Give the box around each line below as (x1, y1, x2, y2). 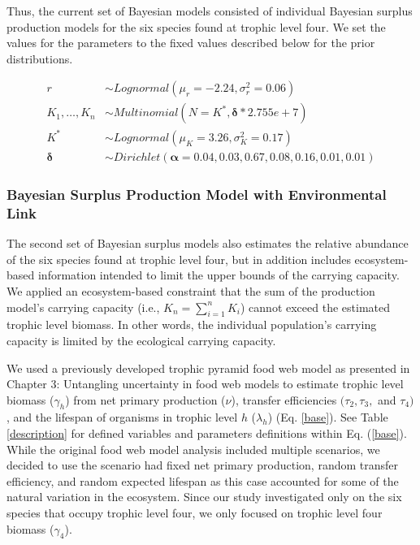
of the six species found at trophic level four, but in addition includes (6, 250, 351, 267)
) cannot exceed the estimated (240, 298, 391, 315)
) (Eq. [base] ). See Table (267, 409, 388, 426)
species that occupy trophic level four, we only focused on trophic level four (6, 504, 383, 521)
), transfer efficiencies (231, 391, 337, 408)
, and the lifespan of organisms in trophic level (6, 409, 238, 426)
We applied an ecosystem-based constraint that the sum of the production (6, 282, 375, 299)
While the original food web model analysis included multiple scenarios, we (6, 440, 380, 457)
